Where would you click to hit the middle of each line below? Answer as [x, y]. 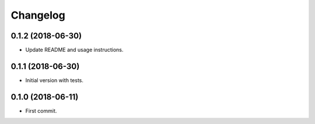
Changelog [38, 15]
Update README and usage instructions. [74, 50]
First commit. [41, 111]
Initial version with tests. [55, 80]
